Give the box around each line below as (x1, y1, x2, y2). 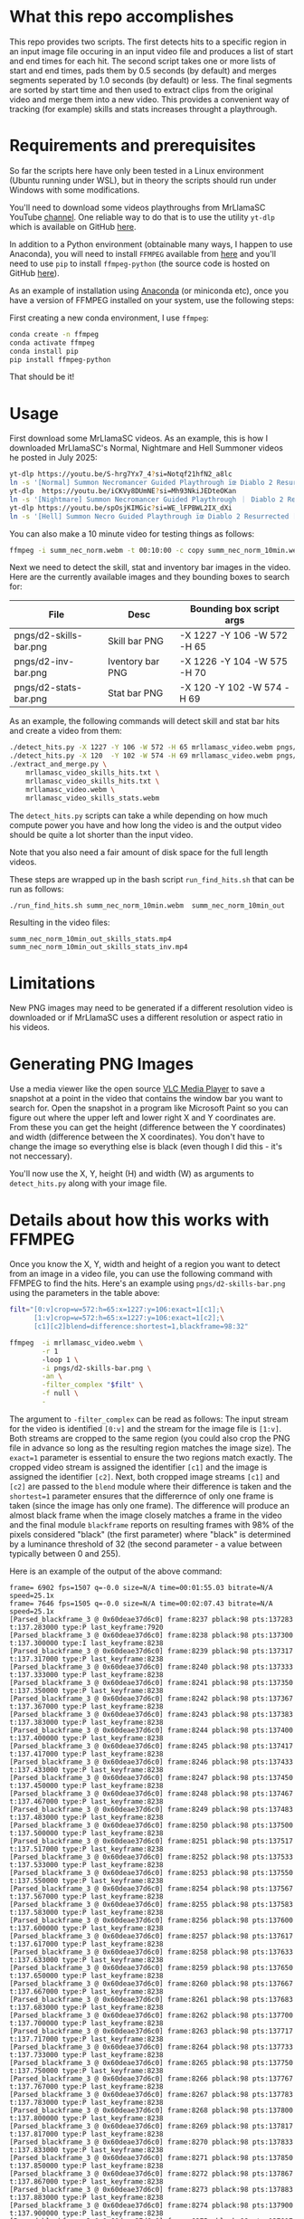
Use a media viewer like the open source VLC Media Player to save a (9, 1083, 265, 1094)
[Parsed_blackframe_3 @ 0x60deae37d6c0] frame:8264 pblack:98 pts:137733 (9, 2043, 294, 2052)
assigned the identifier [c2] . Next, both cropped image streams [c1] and (9, 1471, 280, 1481)
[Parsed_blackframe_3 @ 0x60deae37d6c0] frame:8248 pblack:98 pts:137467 (9, 1789, 294, 1798)
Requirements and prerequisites (9, 136, 256, 156)
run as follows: (9, 883, 64, 894)
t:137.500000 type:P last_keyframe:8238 (9, 1828, 165, 1838)
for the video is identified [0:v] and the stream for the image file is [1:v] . (9, 1423, 282, 1433)
